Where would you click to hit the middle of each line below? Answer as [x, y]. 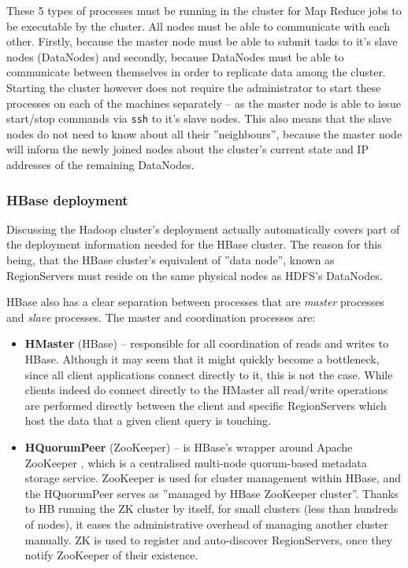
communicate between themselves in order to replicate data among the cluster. [196, 72]
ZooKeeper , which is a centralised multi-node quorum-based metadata [196, 462]
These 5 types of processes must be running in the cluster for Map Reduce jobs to [204, 10]
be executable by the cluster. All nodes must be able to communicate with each [198, 26]
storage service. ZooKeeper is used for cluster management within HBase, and [213, 478]
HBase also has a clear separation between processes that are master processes [195, 302]
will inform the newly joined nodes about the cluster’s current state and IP [187, 149]
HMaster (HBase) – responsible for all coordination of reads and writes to [207, 343]
